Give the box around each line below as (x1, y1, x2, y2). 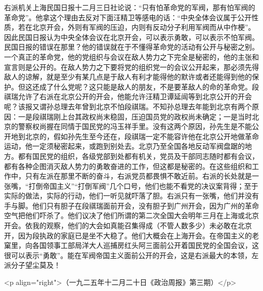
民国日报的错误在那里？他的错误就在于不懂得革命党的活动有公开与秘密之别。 (4, 41, 259, 52)
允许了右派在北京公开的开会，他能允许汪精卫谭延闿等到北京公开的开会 (18, 91, 252, 102)
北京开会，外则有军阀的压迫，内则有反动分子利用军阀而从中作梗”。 (32, 22, 255, 32)
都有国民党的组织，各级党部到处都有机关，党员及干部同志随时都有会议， (18, 150, 259, 161)
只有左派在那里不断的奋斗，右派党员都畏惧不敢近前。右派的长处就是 (25, 171, 252, 181)
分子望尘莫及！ (11, 260, 61, 270)
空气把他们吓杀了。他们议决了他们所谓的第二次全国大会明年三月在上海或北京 (4, 210, 259, 221)
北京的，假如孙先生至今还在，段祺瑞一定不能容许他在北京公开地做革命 (25, 131, 259, 141)
